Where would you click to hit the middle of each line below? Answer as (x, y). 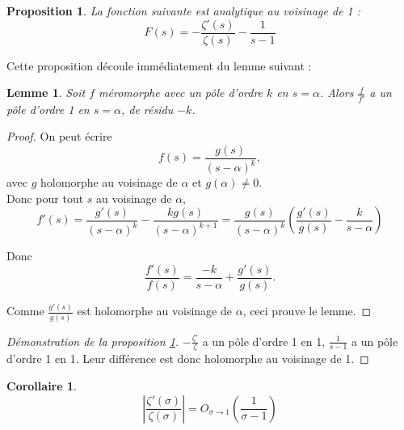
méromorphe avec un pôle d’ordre (181, 93)
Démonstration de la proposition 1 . (93, 341)
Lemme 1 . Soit (46, 93)
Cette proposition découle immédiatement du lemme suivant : (159, 65)
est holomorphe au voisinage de (154, 311)
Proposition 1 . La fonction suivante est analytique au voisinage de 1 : (184, 11)
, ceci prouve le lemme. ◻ (307, 311)
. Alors (337, 93)
